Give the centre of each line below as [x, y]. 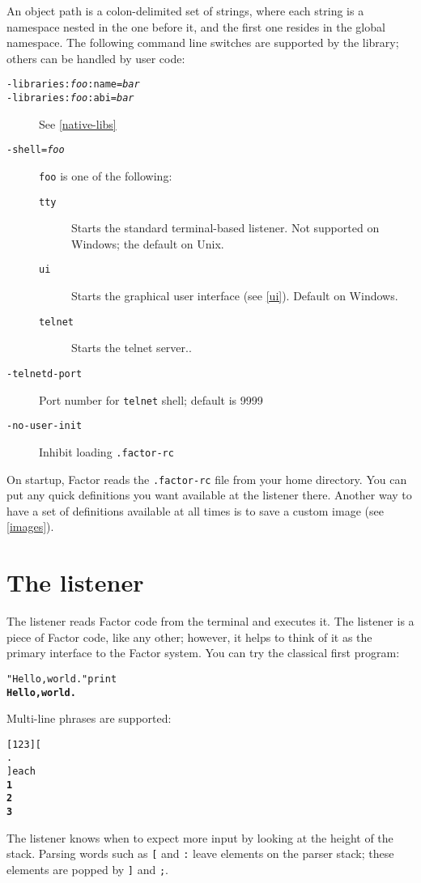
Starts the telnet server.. [132, 348]
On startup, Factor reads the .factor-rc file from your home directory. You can [207, 479]
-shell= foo [36, 150]
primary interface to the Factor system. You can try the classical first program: [203, 653]
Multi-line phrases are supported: [89, 718]
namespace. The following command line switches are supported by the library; [203, 42]
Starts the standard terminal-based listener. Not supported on [225, 228]
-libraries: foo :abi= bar [70, 98]
